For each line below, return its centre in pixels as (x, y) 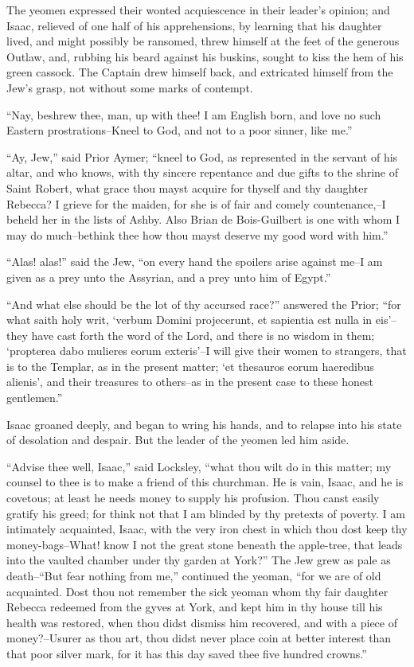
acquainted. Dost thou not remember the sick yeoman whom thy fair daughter (197, 591)
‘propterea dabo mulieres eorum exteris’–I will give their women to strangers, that (207, 351)
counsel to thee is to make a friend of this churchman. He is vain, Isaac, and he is (205, 482)
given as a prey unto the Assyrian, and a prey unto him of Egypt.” (169, 277)
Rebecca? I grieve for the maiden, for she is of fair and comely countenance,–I (196, 203)
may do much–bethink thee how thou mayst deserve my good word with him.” (197, 234)
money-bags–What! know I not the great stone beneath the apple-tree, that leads (205, 544)
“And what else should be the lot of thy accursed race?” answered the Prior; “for (204, 304)
